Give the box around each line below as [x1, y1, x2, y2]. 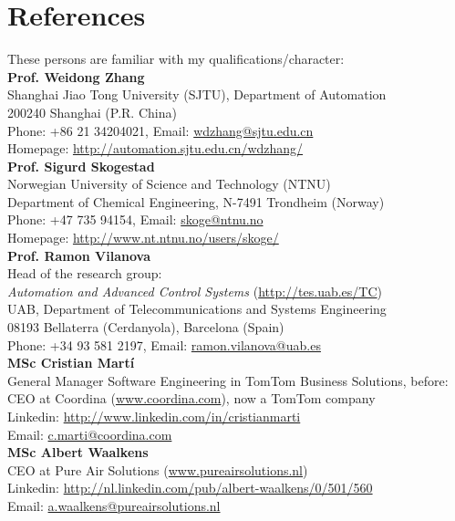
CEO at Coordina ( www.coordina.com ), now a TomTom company [7, 389, 376, 408]
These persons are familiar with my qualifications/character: [7, 49, 345, 68]
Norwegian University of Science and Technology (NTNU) [7, 174, 331, 193]
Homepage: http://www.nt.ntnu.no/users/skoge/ [7, 228, 279, 247]
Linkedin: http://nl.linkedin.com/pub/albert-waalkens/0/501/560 [7, 478, 373, 497]
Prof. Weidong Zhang [7, 67, 145, 86]
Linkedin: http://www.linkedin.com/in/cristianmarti [7, 407, 301, 425]
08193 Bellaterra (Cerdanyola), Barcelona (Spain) [7, 318, 284, 337]
